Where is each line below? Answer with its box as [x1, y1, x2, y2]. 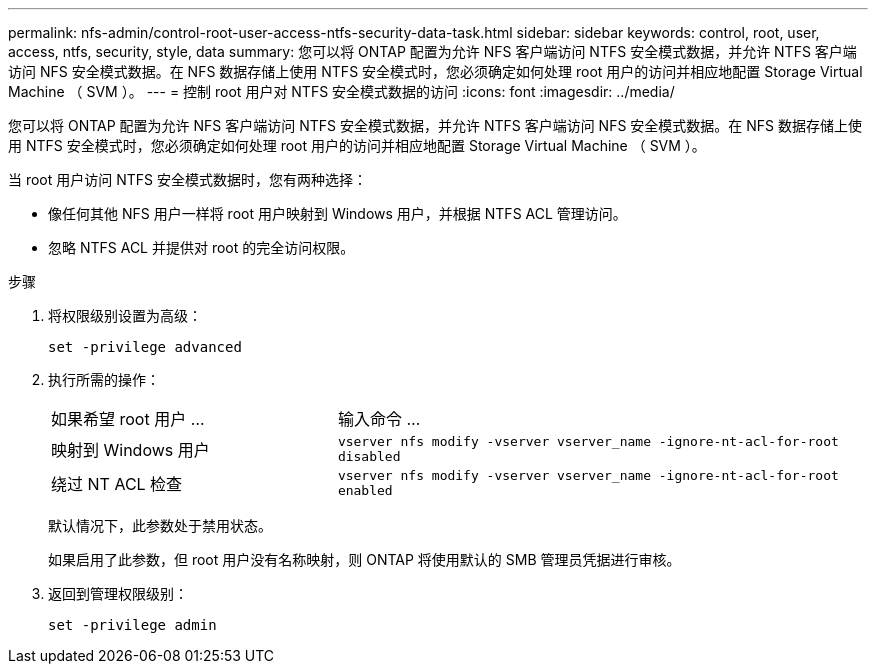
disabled [337, 449, 401, 464]
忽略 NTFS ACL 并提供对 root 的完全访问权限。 [48, 239, 355, 256]
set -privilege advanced [48, 339, 242, 355]
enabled [337, 483, 393, 498]
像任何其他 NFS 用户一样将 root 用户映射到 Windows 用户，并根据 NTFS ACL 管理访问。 [48, 205, 627, 222]
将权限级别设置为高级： [48, 307, 202, 324]
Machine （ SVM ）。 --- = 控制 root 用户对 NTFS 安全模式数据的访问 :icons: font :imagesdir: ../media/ [8, 83, 675, 100]
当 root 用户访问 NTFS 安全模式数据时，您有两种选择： [8, 171, 367, 188]
